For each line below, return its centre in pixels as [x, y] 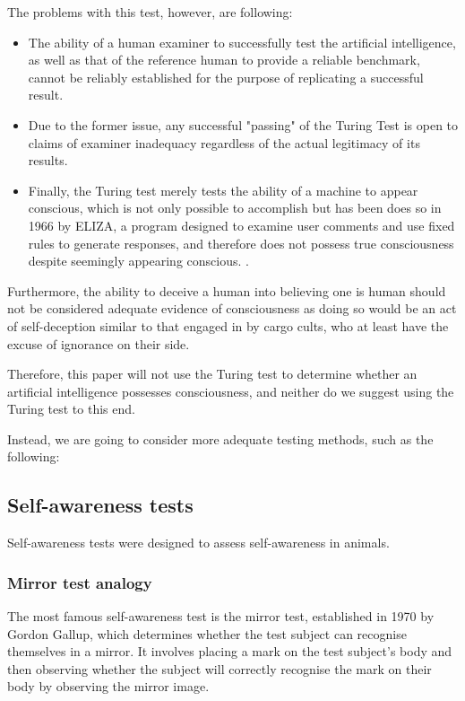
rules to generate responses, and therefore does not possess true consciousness [241, 243]
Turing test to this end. [71, 409]
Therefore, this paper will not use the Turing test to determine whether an [212, 374]
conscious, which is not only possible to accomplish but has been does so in [235, 208]
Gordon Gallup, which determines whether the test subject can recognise [207, 633]
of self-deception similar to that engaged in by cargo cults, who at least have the [228, 325]
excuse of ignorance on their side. [99, 343]
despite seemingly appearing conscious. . [138, 261]
